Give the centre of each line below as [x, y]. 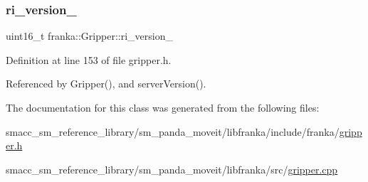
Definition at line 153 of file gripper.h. [89, 59]
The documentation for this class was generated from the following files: [163, 107]
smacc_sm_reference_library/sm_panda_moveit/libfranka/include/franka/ [173, 131]
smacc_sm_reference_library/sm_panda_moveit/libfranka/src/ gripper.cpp [172, 169]
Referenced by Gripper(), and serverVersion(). [106, 84]
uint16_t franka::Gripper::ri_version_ [89, 36]
